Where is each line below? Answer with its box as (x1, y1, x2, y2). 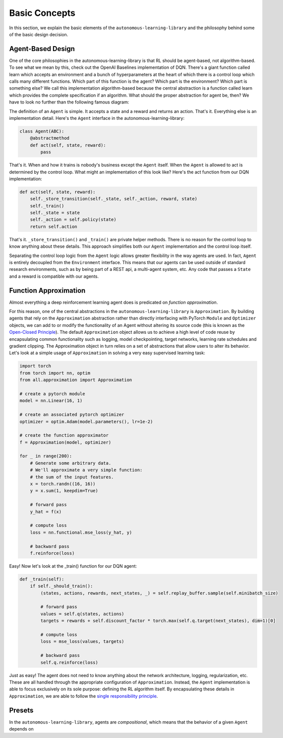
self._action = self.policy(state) (30, 217, 116, 222)
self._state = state (30, 210, 80, 215)
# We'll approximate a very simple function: (30, 467, 143, 473)
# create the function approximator (19, 432, 109, 438)
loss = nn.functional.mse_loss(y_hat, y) (30, 529, 132, 535)
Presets (9, 706, 34, 714)
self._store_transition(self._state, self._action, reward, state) (30, 196, 198, 202)
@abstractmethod (30, 135, 69, 141)
